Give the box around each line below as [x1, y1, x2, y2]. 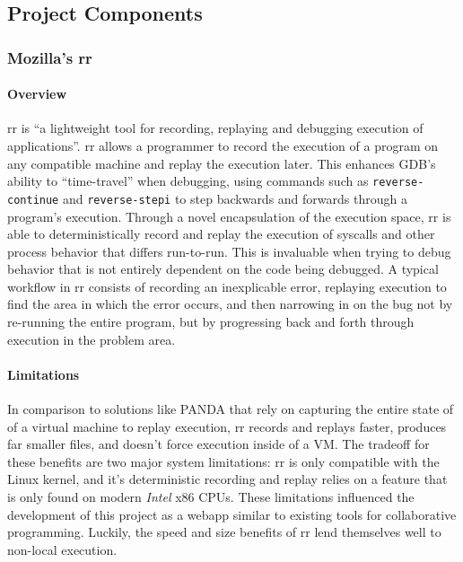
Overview [7, 84, 67, 103]
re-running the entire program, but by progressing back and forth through [7, 312, 415, 331]
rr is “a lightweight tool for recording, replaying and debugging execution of [7, 119, 424, 137]
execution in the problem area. [7, 329, 176, 348]
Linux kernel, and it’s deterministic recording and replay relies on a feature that [7, 470, 448, 488]
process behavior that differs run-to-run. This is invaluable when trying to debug [7, 241, 451, 260]
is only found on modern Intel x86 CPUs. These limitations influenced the [7, 487, 415, 506]
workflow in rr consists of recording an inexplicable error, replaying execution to [7, 277, 447, 295]
